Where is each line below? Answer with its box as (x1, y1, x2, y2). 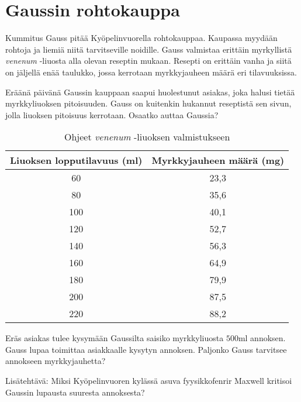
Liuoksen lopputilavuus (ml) (10, 153, 143, 167)
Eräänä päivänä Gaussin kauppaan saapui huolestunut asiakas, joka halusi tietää (5, 85, 295, 98)
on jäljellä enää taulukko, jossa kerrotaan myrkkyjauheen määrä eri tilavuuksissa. (5, 66, 297, 78)
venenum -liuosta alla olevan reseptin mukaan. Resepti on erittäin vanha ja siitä (5, 54, 292, 67)
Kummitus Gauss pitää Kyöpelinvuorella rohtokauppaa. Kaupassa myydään (5, 32, 278, 44)
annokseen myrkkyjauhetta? (5, 355, 106, 367)
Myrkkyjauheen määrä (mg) (151, 153, 285, 167)
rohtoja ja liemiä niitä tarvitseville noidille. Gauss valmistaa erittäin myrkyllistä (5, 43, 292, 55)
